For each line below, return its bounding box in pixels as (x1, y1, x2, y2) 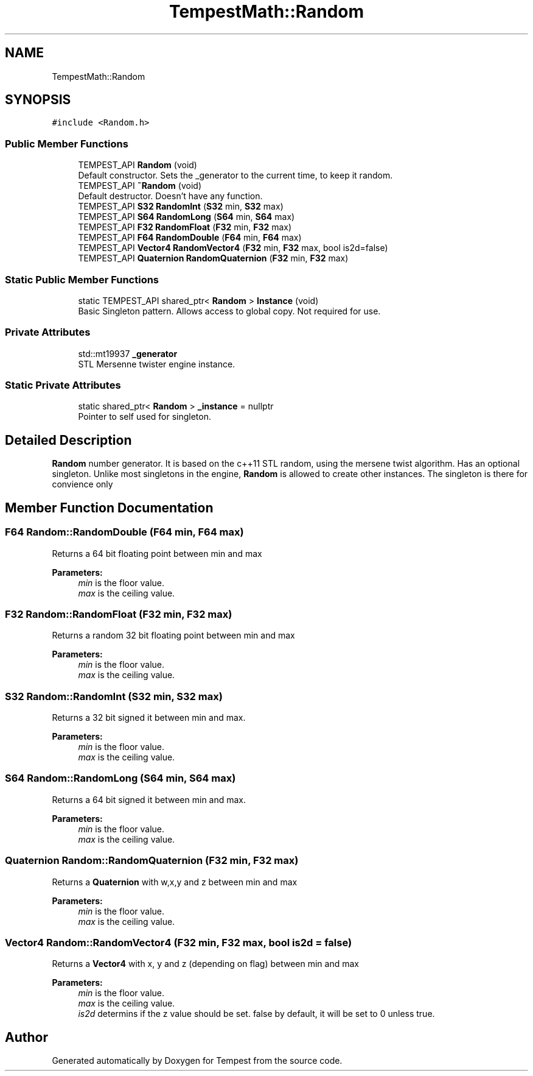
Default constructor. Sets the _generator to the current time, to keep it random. (78, 170, 393, 181)
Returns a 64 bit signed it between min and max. (52, 794, 246, 805)
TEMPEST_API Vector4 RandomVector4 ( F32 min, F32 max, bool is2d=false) (78, 242, 388, 253)
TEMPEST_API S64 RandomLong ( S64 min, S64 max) (78, 211, 295, 222)
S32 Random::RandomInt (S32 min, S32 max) (5, 690, 223, 703)
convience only (52, 479, 113, 490)
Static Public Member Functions (5, 273, 159, 286)
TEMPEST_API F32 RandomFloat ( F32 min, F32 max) (78, 222, 292, 233)
